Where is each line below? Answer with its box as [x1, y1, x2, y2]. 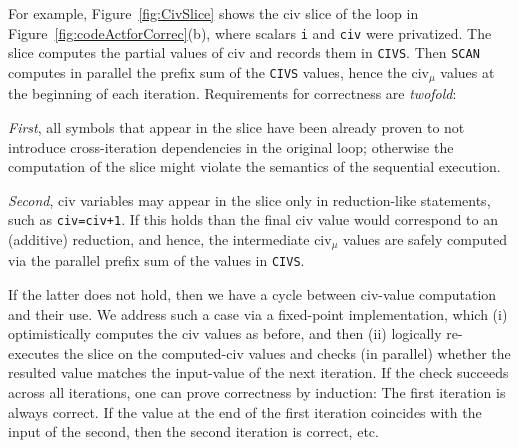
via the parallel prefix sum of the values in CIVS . [8, 250, 305, 271]
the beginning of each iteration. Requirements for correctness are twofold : [8, 83, 457, 104]
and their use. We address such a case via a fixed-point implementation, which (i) [8, 303, 508, 324]
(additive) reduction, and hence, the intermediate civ [8, 228, 332, 249]
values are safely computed [343, 228, 507, 249]
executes [8, 342, 60, 363]
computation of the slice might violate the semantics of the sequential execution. [8, 156, 501, 177]
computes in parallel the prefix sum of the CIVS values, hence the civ [8, 61, 429, 82]
